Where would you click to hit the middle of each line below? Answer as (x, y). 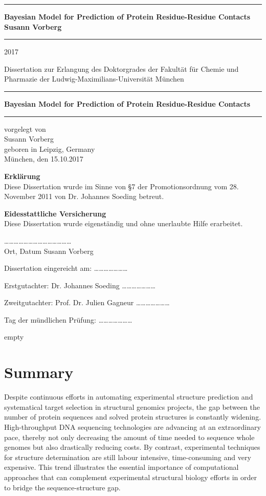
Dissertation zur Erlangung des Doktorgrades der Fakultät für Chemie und (121, 68)
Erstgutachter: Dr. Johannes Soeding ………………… (80, 285)
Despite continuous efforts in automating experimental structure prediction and (129, 397)
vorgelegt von (25, 128)
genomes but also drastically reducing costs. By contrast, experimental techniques (132, 447)
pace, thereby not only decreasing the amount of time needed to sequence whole (129, 437)
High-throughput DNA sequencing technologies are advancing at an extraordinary (132, 426)
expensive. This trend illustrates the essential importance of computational (121, 467)
